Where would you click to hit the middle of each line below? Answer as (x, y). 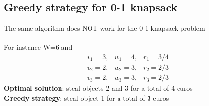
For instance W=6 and (38, 47)
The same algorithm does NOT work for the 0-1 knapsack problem (104, 28)
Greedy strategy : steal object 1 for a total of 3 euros (87, 97)
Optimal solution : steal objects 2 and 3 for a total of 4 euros (98, 88)
